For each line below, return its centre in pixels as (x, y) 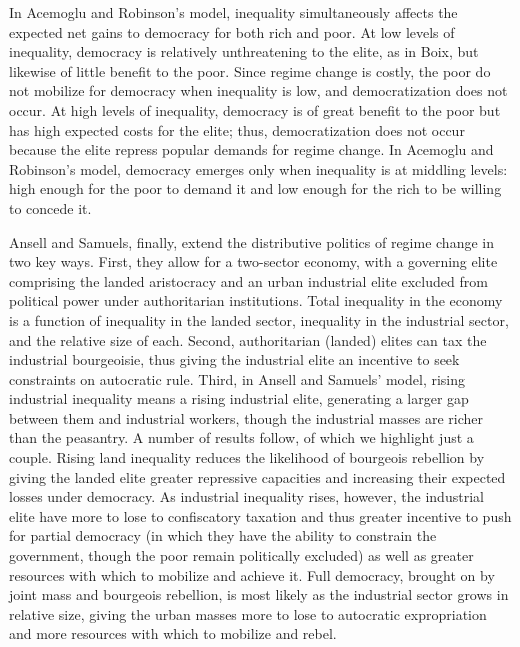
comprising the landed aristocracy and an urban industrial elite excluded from (248, 280)
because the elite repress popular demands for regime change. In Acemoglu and (251, 149)
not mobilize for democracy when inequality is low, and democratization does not (258, 90)
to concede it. (50, 207)
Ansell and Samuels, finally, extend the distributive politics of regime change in (251, 241)
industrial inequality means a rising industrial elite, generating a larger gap (239, 398)
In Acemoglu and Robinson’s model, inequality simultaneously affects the (233, 12)
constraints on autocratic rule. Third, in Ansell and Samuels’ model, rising (237, 378)
